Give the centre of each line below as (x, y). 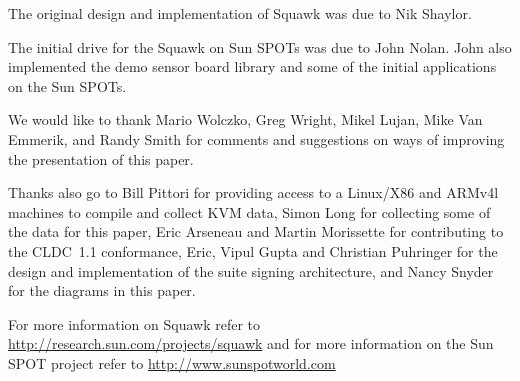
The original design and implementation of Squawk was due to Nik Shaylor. (240, 13)
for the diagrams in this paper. (102, 290)
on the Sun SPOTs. (67, 85)
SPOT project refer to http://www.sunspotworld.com (172, 362)
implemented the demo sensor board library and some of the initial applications (252, 66)
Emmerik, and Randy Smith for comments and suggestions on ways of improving (256, 138)
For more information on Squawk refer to (134, 323)
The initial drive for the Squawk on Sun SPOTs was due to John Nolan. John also (260, 46)
